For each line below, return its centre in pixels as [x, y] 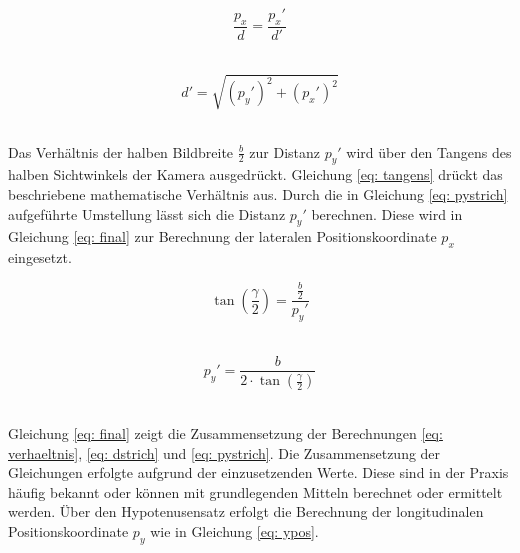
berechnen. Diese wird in [387, 213]
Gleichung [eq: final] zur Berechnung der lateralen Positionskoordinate [222, 236]
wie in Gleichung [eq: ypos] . [234, 530]
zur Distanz [285, 151]
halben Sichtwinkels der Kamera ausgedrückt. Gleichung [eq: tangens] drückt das [255, 174]
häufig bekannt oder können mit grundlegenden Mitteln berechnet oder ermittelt [255, 491]
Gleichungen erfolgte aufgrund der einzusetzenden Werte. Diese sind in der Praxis [258, 472]
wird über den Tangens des [429, 151]
